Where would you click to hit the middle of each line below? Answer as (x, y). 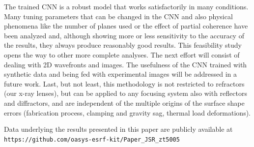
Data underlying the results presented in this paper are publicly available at (118, 129)
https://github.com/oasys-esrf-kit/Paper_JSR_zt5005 (92, 139)
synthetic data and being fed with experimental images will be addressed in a (121, 74)
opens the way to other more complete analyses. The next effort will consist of (122, 54)
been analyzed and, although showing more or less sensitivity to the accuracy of (124, 35)
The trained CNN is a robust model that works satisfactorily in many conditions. (126, 6)
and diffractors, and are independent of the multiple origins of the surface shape (124, 103)
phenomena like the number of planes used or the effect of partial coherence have (126, 26)
